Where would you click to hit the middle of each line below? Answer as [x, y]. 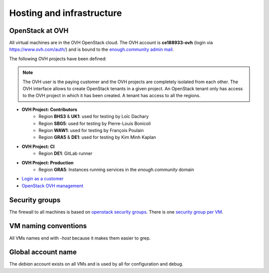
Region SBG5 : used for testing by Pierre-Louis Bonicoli [95, 123]
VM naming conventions [48, 226]
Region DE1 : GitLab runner [66, 153]
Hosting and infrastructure [66, 13]
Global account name [43, 252]
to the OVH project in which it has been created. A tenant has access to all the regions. [112, 96]
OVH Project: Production [48, 162]
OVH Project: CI [38, 146]
